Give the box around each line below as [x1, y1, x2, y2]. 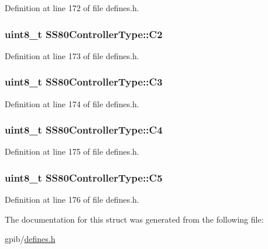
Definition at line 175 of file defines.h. [5, 145, 139, 158]
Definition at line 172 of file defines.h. [5, 2, 139, 13]
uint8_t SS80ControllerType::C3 [5, 74, 163, 89]
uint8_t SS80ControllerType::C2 [5, 26, 163, 41]
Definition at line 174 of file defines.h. [5, 97, 139, 110]
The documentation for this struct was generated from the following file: [5, 213, 264, 225]
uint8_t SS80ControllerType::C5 [5, 170, 163, 185]
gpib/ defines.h [5, 233, 56, 245]
